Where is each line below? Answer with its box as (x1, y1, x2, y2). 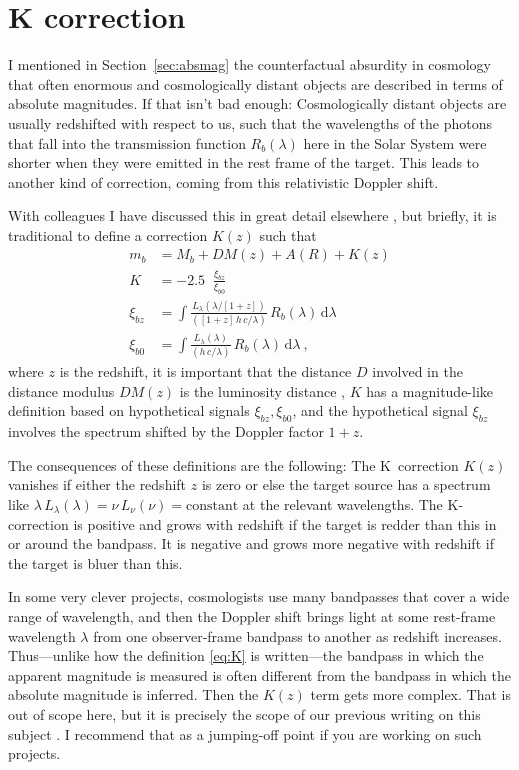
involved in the (372, 361, 463, 382)
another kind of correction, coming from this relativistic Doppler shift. (8, 171, 439, 192)
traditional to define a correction (8, 224, 208, 245)
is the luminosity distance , (179, 380, 345, 401)
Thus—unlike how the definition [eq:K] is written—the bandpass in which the (8, 645, 484, 666)
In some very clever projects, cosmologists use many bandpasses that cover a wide (8, 586, 510, 607)
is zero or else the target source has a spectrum (201, 474, 491, 495)
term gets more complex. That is (310, 684, 511, 705)
